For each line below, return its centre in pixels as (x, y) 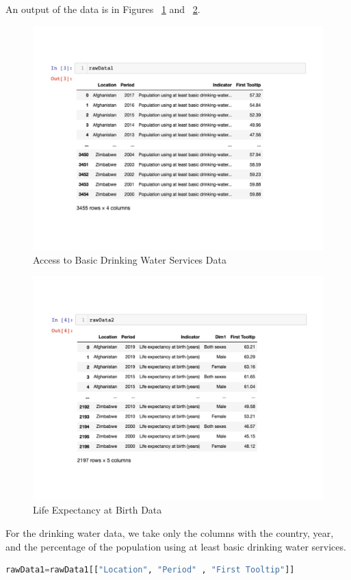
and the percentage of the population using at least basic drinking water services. (176, 546)
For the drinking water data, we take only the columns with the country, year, (170, 533)
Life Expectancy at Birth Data (97, 510)
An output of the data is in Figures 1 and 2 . (103, 9)
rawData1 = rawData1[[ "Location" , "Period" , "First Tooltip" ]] (150, 570)
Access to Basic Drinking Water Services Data (130, 259)
